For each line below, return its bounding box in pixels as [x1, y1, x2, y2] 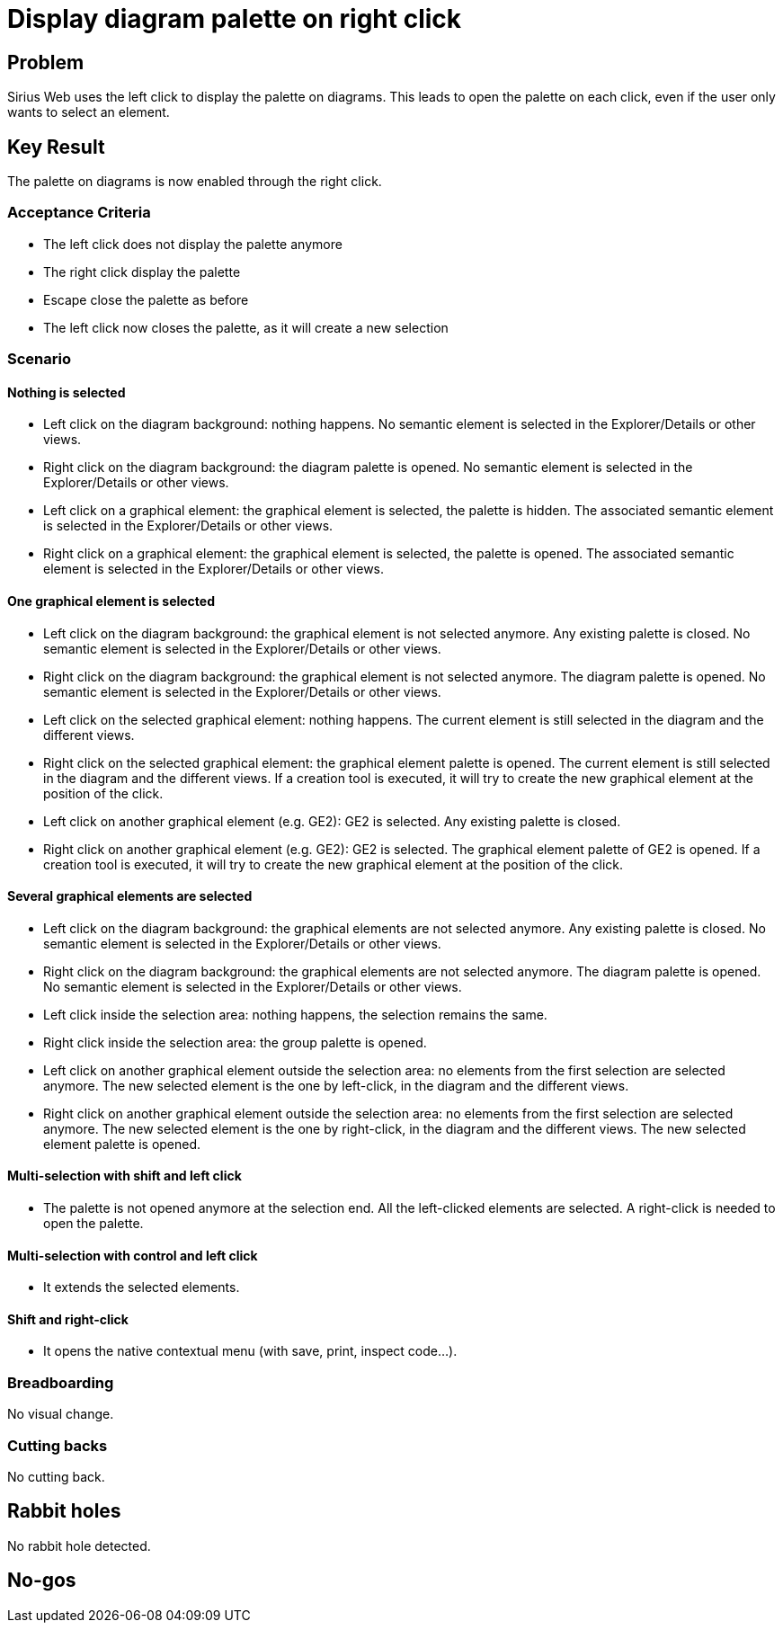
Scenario [7, 350, 71, 369]
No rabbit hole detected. [7, 1537, 151, 1554]
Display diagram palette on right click [7, 4, 462, 34]
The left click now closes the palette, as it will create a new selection [43, 319, 449, 335]
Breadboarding [7, 1373, 114, 1392]
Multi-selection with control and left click [7, 1247, 258, 1263]
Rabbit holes [7, 1500, 121, 1523]
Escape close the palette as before [43, 291, 249, 307]
